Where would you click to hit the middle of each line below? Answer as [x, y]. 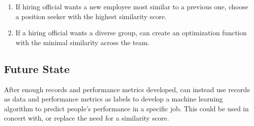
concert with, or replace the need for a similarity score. [86, 118]
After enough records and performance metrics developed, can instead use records [127, 89]
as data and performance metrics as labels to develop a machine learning [113, 99]
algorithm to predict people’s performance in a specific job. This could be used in [127, 108]
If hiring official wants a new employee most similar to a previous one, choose [132, 6]
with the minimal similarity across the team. [83, 42]
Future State [37, 68]
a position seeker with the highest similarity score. [91, 16]
